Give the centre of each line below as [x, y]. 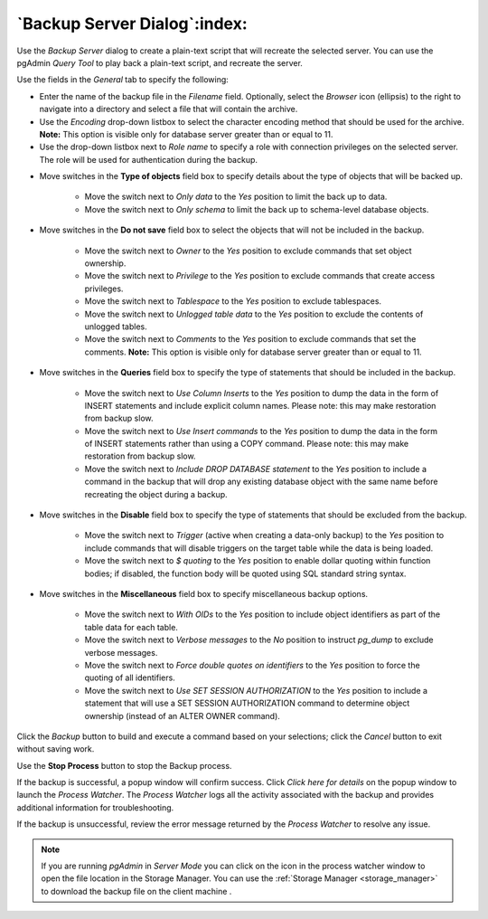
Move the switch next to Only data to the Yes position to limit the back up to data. [236, 197]
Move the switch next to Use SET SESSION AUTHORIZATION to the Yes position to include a [256, 690]
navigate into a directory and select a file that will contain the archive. [169, 109]
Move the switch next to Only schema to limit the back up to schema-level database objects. [257, 209]
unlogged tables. [116, 327]
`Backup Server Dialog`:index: [132, 24]
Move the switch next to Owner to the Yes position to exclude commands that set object [248, 251]
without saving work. [56, 749]
